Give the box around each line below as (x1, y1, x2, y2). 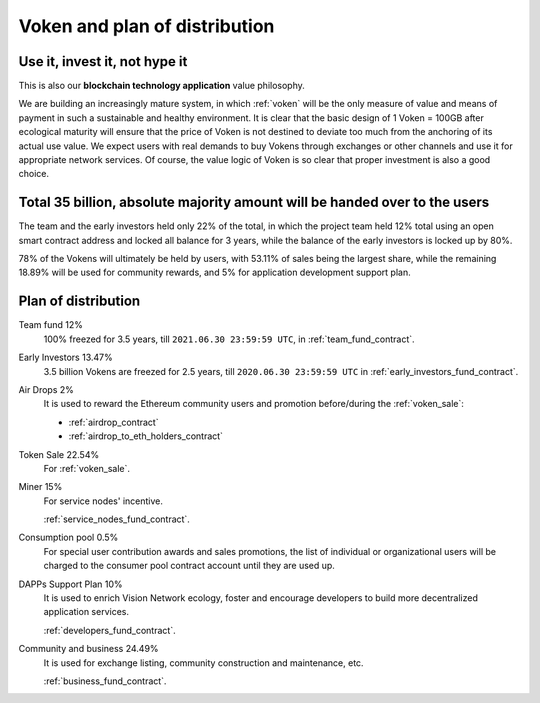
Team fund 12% (18, 319, 84, 331)
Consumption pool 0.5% (18, 531, 119, 544)
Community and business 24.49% (18, 643, 159, 655)
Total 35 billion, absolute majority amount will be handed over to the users (18, 194, 490, 211)
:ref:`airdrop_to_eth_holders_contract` (68, 430, 224, 442)
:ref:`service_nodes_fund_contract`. (43, 513, 190, 525)
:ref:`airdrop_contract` (68, 416, 159, 428)
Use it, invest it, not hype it (18, 53, 188, 70)
